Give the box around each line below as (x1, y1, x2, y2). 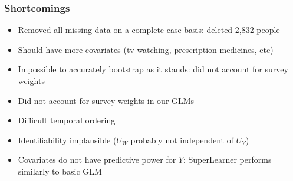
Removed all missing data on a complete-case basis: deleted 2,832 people (18, 24, 280, 36)
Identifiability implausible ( (18, 133, 117, 146)
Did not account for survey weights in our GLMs (18, 94, 195, 106)
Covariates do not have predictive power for (18, 153, 176, 166)
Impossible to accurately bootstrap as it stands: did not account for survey (18, 63, 288, 75)
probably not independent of (130, 133, 233, 146)
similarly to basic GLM (18, 165, 102, 177)
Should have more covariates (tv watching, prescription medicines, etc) (18, 43, 274, 55)
